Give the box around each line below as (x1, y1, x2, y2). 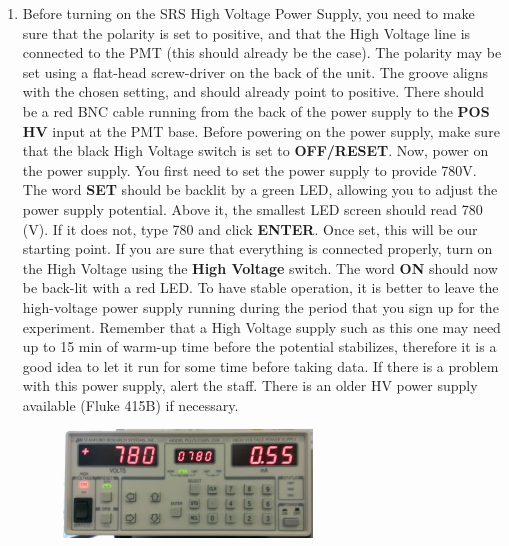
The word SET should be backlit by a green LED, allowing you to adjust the (22, 179, 498, 200)
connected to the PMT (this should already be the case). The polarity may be (22, 42, 502, 63)
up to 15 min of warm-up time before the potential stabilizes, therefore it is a (22, 336, 497, 357)
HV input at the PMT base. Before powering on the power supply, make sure (22, 120, 500, 141)
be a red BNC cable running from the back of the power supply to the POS (22, 100, 490, 121)
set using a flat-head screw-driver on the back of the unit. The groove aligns (22, 61, 488, 82)
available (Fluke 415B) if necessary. (22, 394, 239, 415)
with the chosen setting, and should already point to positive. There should (22, 81, 485, 102)
